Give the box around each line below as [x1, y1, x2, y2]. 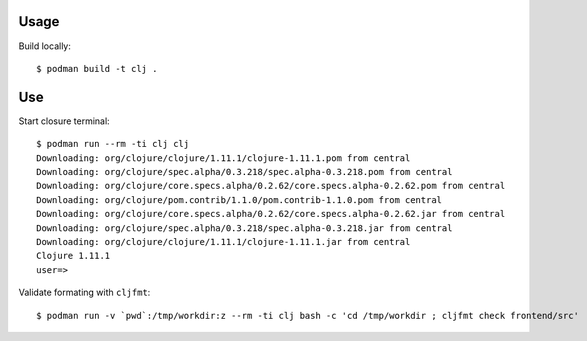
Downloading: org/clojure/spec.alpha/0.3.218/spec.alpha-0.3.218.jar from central [36, 222, 453, 234]
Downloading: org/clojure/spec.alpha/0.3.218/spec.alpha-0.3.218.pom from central [36, 166, 453, 177]
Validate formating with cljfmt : [18, 286, 151, 299]
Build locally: [18, 40, 72, 52]
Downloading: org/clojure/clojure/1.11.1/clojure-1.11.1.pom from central [36, 152, 411, 164]
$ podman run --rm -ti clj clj [36, 138, 190, 150]
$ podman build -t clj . [36, 63, 158, 74]
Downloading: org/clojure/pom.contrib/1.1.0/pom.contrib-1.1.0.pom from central [36, 194, 443, 205]
